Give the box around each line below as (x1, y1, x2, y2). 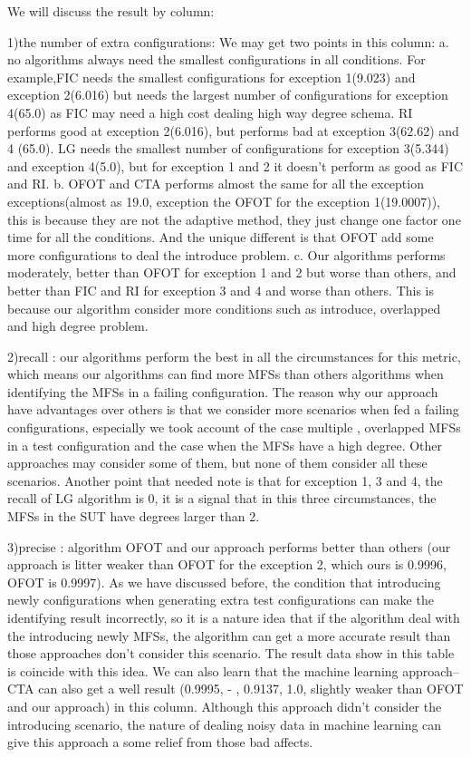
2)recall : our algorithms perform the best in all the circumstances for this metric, (7, 346, 461, 365)
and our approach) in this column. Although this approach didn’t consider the (7, 696, 442, 715)
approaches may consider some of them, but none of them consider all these (7, 453, 428, 472)
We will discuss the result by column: (7, 2, 215, 20)
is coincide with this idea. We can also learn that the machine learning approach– (7, 661, 459, 680)
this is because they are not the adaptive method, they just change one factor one (7, 209, 461, 228)
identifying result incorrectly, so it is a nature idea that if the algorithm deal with (7, 608, 460, 626)
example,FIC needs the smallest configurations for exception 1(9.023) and (7, 67, 416, 86)
